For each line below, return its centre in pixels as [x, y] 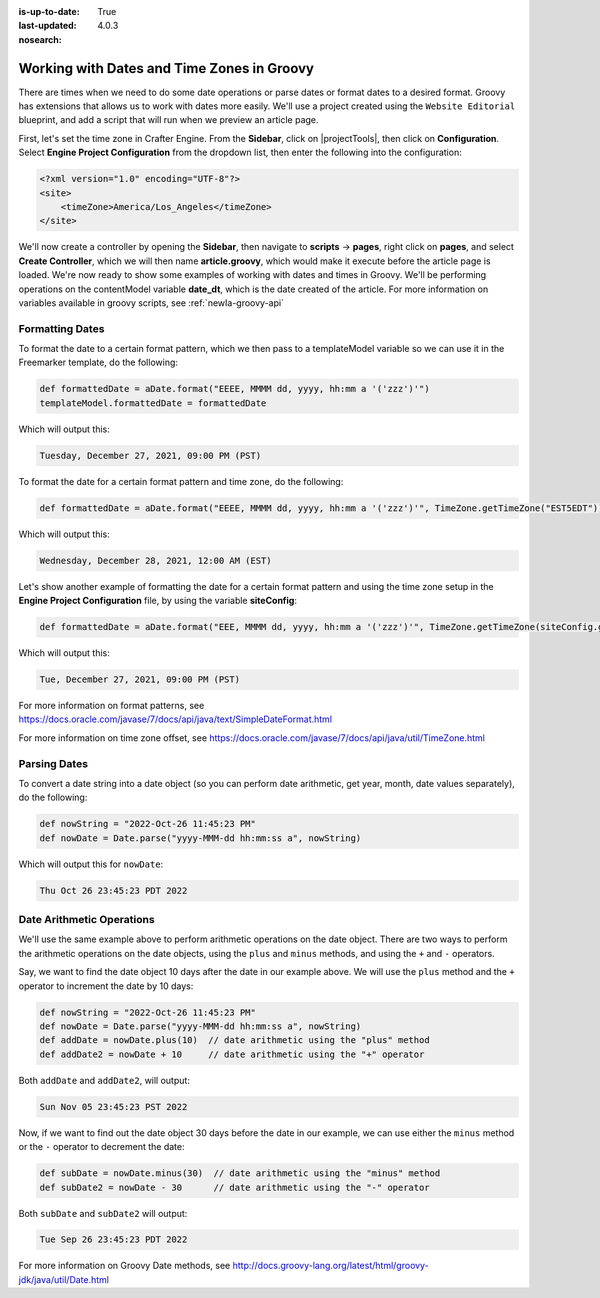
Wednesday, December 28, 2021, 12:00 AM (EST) [155, 560]
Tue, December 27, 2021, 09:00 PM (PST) [139, 679]
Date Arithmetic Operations [86, 920]
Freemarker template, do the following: [98, 362]
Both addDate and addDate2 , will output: [104, 1080]
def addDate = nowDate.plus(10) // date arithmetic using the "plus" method [234, 1040]
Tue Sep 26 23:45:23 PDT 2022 [113, 1239]
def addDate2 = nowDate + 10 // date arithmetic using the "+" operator [232, 1054]
